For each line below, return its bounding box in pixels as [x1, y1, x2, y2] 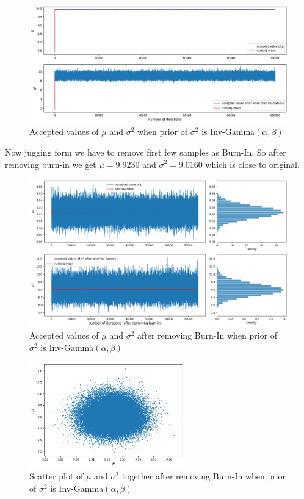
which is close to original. [205, 157, 300, 170]
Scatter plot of [29, 470, 84, 483]
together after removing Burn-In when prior [121, 470, 286, 483]
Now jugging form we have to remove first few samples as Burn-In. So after [5, 145, 286, 158]
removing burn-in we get [5, 157, 96, 170]
